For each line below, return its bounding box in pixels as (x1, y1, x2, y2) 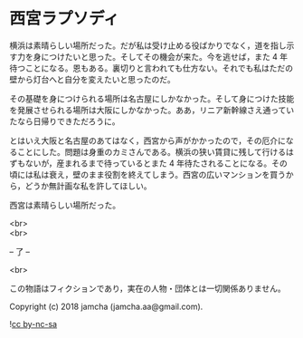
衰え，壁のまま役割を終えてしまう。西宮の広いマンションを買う (48, 169, 287, 179)
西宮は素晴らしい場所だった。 (9, 199, 120, 210)
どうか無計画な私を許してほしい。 (24, 180, 152, 191)
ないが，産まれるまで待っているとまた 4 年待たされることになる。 (24, 158, 272, 169)
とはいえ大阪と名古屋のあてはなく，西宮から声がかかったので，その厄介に (9, 135, 287, 146)
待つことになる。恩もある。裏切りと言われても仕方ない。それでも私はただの (9, 63, 294, 73)
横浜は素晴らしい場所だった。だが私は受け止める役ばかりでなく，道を (9, 40, 271, 51)
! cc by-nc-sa (9, 318, 57, 329)
